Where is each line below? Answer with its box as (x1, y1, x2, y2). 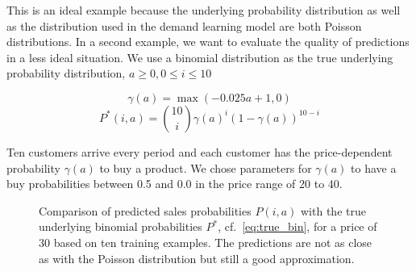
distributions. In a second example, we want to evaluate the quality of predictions (6, 33, 410, 50)
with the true (301, 202, 366, 219)
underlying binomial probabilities (39, 218, 202, 235)
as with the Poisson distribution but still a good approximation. (39, 249, 355, 266)
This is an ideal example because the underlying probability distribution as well (6, 2, 401, 18)
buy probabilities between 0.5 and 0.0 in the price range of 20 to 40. (6, 175, 343, 192)
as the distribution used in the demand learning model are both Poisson (6, 17, 362, 34)
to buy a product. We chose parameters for (99, 159, 312, 176)
